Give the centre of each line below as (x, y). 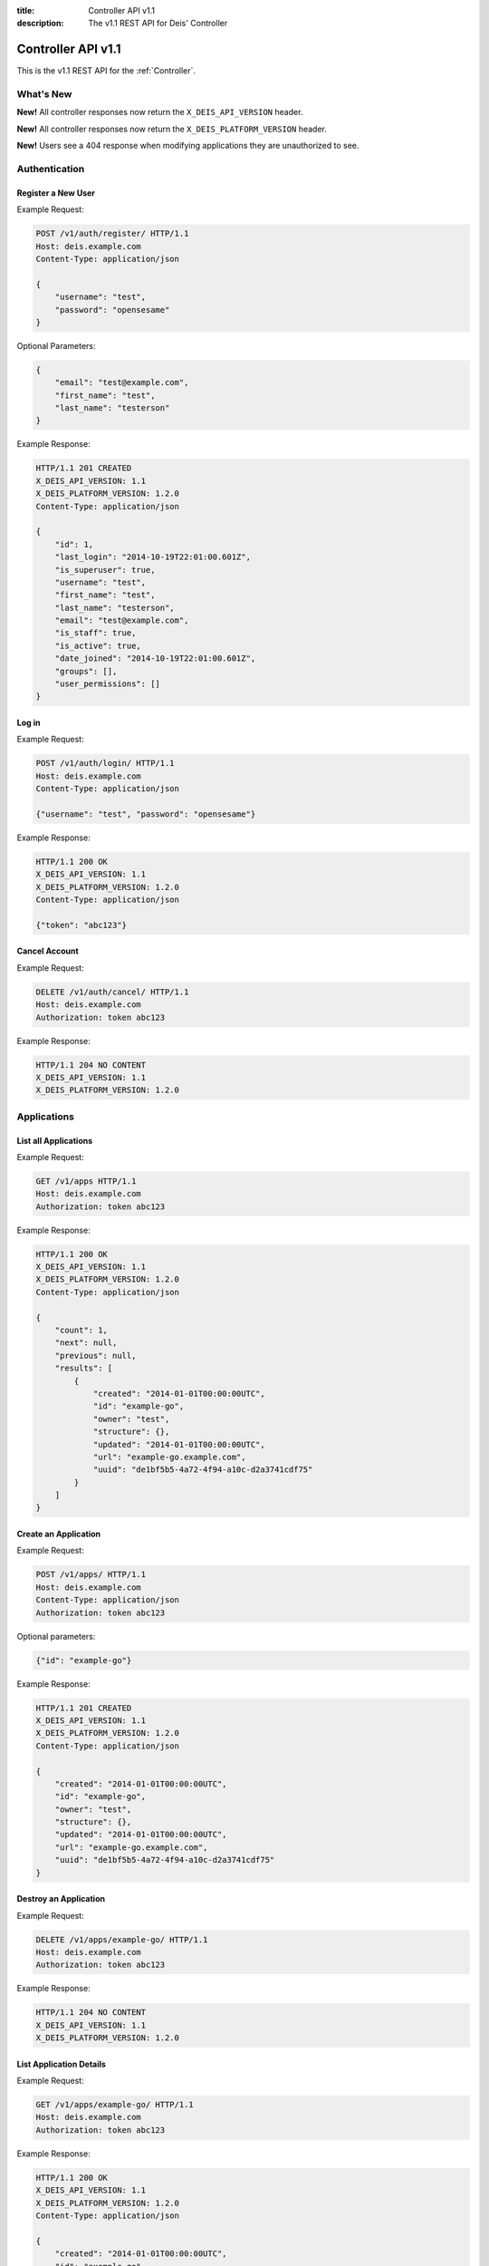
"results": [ (84, 1368)
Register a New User (56, 193)
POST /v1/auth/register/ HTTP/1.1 (112, 234)
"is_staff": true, (96, 633)
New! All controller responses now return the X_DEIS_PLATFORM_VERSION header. (172, 129)
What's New (44, 94)
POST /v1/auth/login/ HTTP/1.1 (105, 763)
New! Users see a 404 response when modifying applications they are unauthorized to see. (188, 146)
